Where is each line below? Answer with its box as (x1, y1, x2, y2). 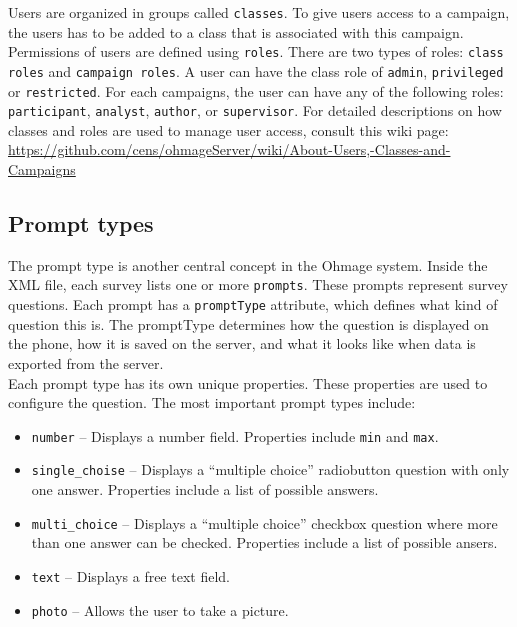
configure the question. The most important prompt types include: (8, 392, 416, 413)
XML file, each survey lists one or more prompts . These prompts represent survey (8, 274, 508, 295)
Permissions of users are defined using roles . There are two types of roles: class (8, 41, 504, 62)
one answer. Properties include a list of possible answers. (31, 479, 379, 500)
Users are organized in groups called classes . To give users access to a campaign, (8, 2, 510, 22)
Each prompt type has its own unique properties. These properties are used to (8, 372, 488, 393)
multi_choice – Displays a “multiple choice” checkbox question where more (31, 512, 498, 533)
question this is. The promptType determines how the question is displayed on (8, 313, 489, 334)
